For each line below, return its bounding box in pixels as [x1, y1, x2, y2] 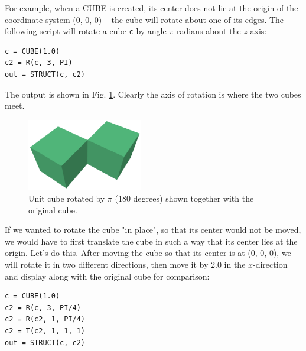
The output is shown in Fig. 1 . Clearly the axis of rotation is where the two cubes [5, 87, 301, 100]
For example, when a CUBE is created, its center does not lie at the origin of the [5, 2, 298, 14]
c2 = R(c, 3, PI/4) [5, 303, 81, 312]
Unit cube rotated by [28, 192, 105, 204]
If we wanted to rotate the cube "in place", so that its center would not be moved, [5, 223, 301, 236]
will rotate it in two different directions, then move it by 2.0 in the [5, 258, 246, 271]
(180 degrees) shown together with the [115, 192, 254, 204]
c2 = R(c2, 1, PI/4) [5, 315, 86, 324]
